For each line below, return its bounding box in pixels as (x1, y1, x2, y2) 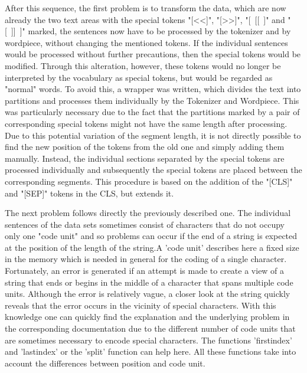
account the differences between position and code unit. (5, 356, 205, 369)
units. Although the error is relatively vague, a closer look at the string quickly (5, 287, 290, 300)
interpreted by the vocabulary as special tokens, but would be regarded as (5, 71, 273, 83)
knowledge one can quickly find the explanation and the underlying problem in (5, 310, 290, 323)
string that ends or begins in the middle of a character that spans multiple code (5, 276, 293, 288)
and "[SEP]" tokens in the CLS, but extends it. (5, 186, 174, 199)
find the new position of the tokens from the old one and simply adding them (5, 140, 285, 153)
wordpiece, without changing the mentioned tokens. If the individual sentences (5, 36, 288, 48)
